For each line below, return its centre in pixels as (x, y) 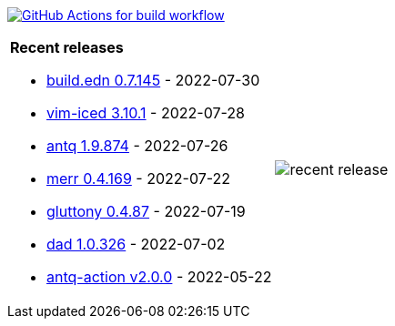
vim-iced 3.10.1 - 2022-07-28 (146, 113)
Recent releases (67, 47)
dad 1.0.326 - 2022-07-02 (136, 244)
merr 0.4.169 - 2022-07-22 (139, 178)
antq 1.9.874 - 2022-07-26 (137, 146)
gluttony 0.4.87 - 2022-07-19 (146, 211)
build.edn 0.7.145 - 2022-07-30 (153, 80)
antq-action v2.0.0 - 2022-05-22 (159, 277)
